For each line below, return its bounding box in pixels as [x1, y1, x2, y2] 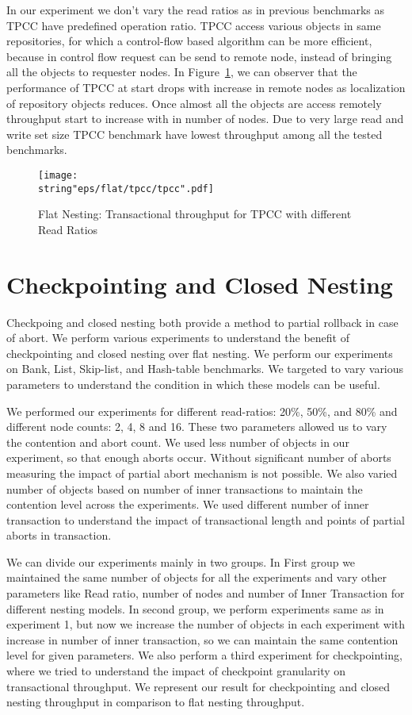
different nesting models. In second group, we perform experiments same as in [6, 600, 384, 617]
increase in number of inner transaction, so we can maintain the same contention [6, 631, 399, 648]
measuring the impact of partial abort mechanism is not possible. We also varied [6, 464, 398, 481]
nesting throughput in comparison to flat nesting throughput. [6, 694, 305, 710]
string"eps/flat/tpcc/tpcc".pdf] [38, 183, 214, 194]
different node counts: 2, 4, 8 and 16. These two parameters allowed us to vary [6, 418, 387, 435]
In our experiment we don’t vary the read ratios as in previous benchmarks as [6, 2, 385, 17]
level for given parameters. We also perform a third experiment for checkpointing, [6, 647, 402, 663]
